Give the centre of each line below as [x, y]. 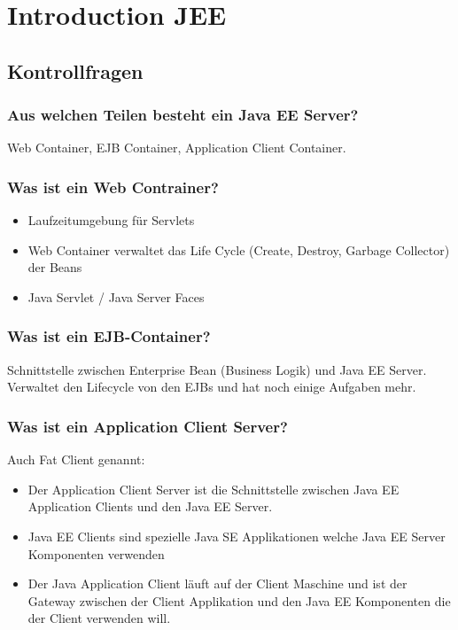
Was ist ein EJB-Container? [109, 336]
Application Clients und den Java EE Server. [150, 506]
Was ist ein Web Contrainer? [113, 187]
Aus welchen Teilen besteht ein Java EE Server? [183, 115]
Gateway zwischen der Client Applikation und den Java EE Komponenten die [239, 600]
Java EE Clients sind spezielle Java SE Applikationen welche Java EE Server [237, 536]
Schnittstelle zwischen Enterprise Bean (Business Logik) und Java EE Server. [217, 369]
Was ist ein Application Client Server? [147, 426]
